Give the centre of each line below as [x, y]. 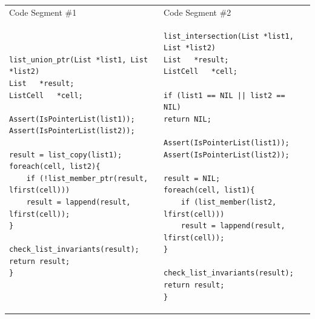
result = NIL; [192, 178]
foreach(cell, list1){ [209, 190]
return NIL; [187, 119]
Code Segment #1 [43, 12]
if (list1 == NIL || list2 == [224, 95]
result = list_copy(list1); [66, 155]
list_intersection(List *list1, [229, 36]
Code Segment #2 [197, 12]
